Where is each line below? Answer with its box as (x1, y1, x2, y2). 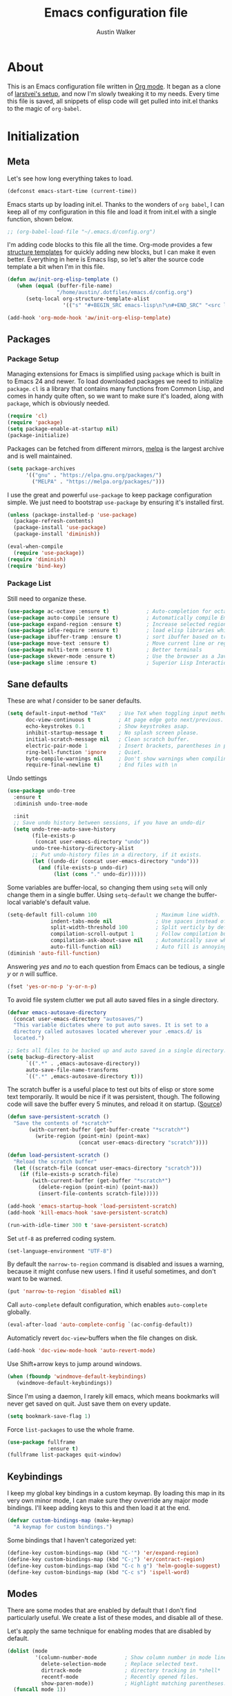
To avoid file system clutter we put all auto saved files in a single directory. (7, 995, 219, 1004)
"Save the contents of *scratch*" (13, 1120, 113, 1127)
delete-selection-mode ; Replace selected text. (41, 1660, 199, 1668)
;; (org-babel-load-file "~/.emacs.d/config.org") (7, 228, 156, 235)
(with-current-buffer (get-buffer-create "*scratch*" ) (28, 1126, 190, 1134)
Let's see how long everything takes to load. (7, 174, 133, 183)
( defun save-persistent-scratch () (7, 1114, 110, 1121)
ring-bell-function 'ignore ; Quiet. (25, 748, 144, 755)
